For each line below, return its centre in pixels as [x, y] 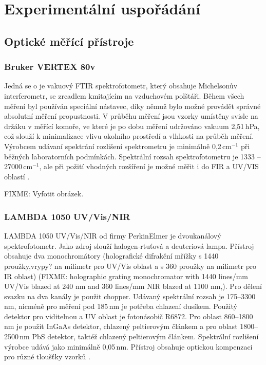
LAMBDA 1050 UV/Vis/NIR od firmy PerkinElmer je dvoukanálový [113, 236]
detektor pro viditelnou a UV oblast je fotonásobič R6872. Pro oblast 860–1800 [129, 316]
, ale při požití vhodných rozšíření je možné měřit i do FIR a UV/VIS [149, 166]
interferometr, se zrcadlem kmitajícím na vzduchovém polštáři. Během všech [124, 95]
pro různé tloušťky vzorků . [47, 357]
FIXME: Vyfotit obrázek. [44, 194]
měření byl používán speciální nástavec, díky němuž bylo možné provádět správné [132, 106]
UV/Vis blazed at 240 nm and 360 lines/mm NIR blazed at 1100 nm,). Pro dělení [133, 286]
